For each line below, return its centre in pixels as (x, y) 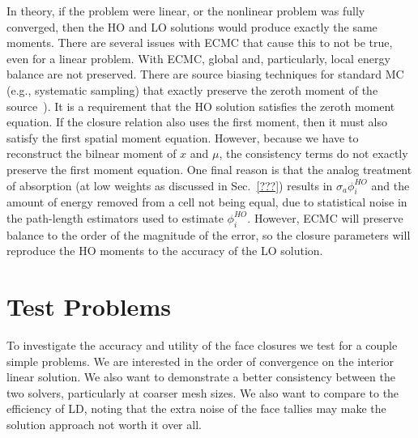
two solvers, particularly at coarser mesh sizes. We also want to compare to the (203, 392)
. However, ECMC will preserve (325, 217)
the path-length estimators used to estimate (115, 217)
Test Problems (89, 306)
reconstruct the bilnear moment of (92, 153)
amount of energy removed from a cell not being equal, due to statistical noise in (207, 202)
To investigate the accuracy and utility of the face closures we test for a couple (202, 345)
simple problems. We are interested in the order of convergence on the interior (200, 361)
